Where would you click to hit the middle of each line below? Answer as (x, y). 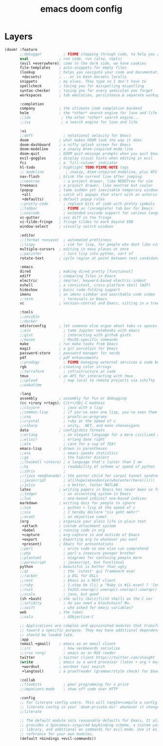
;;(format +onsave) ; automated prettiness (65, 240)
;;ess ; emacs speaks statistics (69, 453)
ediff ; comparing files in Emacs (68, 276)
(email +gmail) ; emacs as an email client (68, 644)
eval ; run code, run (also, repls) (71, 59)
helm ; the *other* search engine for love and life (89, 113)
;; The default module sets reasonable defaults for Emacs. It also (91, 721)
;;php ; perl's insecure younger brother (78, 553)
